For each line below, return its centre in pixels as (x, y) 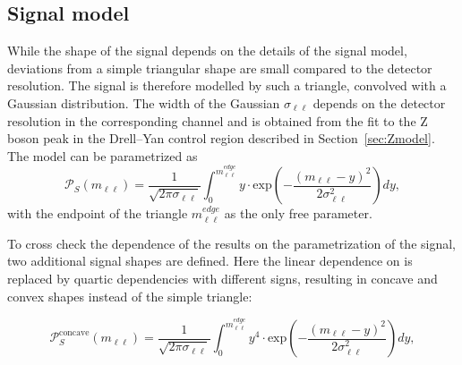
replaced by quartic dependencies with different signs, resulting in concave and (222, 278)
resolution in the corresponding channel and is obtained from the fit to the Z (218, 120)
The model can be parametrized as (103, 155)
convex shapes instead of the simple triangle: (130, 296)
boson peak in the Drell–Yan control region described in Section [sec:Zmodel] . (221, 138)
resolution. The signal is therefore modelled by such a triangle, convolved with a (227, 85)
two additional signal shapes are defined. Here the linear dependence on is (210, 261)
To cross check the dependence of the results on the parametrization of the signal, (232, 243)
